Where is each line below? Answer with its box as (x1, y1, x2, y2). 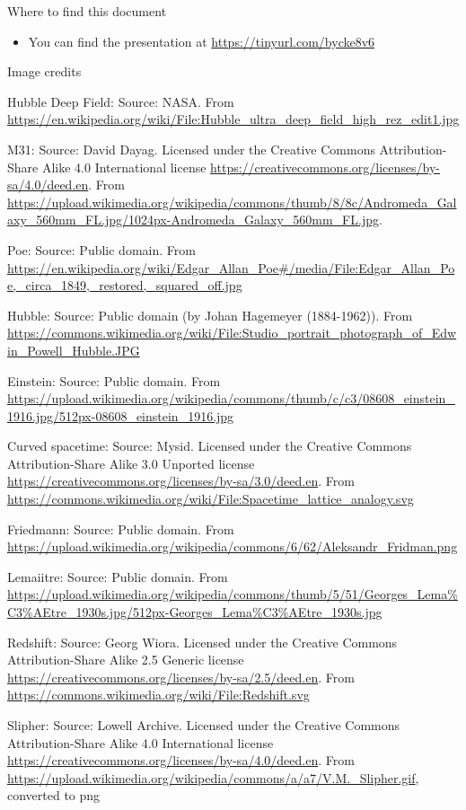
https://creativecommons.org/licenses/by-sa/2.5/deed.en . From (7, 667, 355, 686)
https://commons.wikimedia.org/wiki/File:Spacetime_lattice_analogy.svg (7, 489, 414, 508)
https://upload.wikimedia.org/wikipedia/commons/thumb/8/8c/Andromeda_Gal (7, 192, 457, 211)
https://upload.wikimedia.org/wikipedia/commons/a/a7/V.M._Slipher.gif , (7, 768, 419, 787)
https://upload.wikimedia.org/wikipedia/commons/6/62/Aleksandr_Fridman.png (7, 537, 458, 556)
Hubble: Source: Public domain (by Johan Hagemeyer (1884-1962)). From (7, 305, 413, 324)
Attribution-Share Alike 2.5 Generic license (7, 650, 244, 669)
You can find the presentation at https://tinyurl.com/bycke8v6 (28, 31, 375, 50)
